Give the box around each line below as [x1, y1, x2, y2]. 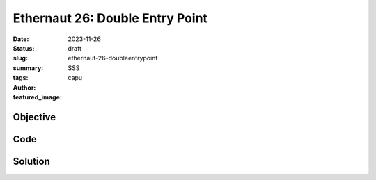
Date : [13, 35, 29, 43]
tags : [13, 74, 29, 82]
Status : [13, 44, 35, 52]
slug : [13, 54, 28, 63]
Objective [13, 111, 56, 123]
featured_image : [13, 92, 62, 101]
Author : [13, 83, 36, 92]
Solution [13, 155, 50, 167]
